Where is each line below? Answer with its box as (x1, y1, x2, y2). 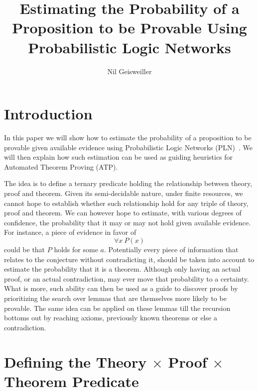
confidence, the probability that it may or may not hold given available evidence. (4, 217, 251, 227)
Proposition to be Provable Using (12, 17, 247, 38)
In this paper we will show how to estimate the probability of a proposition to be (4, 132, 252, 143)
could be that (4, 244, 45, 254)
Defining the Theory (4, 351, 147, 372)
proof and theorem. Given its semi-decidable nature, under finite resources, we (4, 188, 243, 198)
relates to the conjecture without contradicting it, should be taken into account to (4, 254, 255, 264)
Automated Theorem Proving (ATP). (4, 161, 118, 172)
